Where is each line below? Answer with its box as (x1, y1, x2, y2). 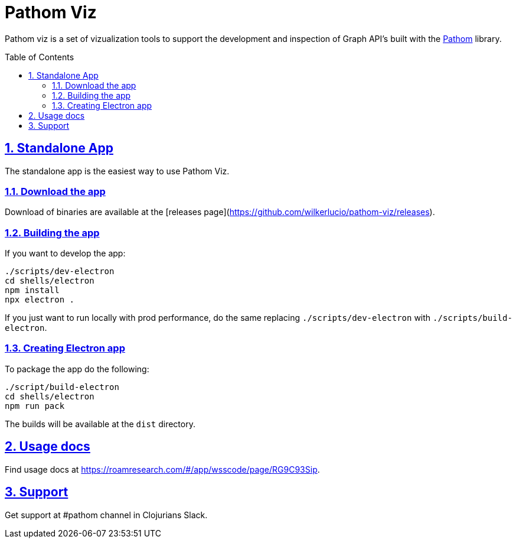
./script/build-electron (5, 382, 119, 392)
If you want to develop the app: (5, 248, 126, 259)
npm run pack (5, 401, 65, 411)
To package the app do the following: (5, 363, 149, 374)
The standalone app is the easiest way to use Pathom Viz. (5, 165, 230, 176)
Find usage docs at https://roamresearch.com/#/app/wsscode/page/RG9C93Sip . (5, 464, 320, 474)
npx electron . (5, 295, 75, 305)
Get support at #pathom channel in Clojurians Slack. (5, 509, 208, 520)
